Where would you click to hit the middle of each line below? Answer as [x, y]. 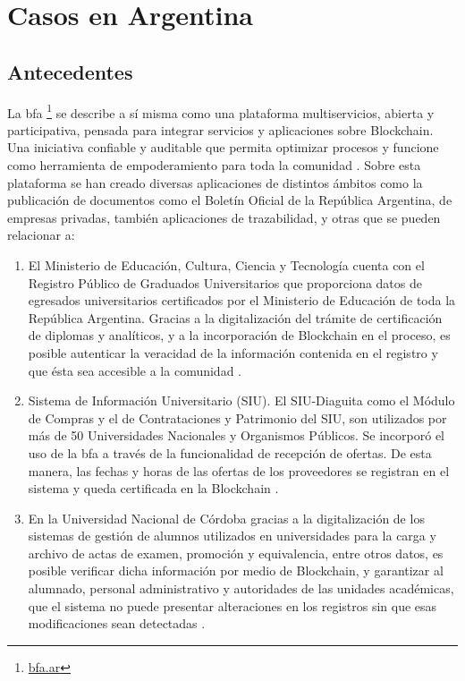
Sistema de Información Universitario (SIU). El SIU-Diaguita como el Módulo [241, 400]
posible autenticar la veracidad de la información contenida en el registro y [233, 352]
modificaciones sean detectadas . [117, 623]
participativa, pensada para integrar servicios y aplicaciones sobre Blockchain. [220, 129]
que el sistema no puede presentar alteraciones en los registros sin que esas [232, 605]
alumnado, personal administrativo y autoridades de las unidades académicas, [241, 588]
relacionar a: [41, 235]
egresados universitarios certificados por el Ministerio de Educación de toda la [242, 300]
